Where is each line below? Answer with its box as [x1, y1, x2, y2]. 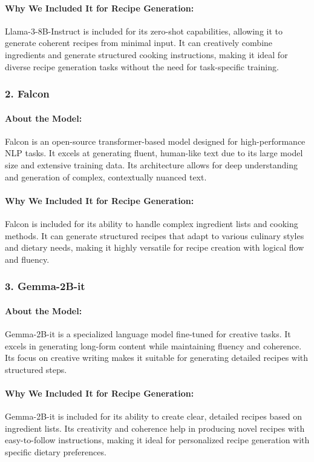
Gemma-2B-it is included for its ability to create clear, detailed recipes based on [5, 410, 303, 423]
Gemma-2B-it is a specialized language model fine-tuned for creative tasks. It [5, 328, 291, 340]
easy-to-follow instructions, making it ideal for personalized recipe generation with [5, 434, 310, 446]
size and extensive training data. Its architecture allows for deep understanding [5, 159, 298, 171]
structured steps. [5, 363, 67, 375]
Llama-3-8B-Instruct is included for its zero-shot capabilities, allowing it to [5, 24, 283, 37]
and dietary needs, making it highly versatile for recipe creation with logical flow [5, 241, 304, 254]
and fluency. [5, 252, 50, 265]
